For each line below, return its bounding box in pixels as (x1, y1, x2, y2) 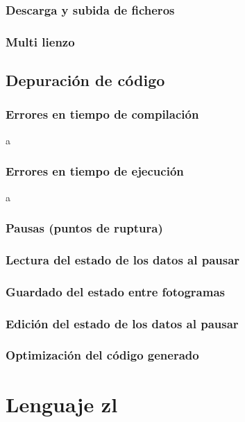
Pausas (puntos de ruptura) (6, 219, 163, 237)
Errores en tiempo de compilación (6, 105, 199, 123)
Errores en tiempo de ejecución (6, 162, 184, 180)
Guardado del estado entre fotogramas (6, 282, 225, 300)
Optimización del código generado (6, 346, 199, 364)
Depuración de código (6, 69, 165, 91)
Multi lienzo (6, 33, 75, 50)
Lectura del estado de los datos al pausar (6, 251, 240, 268)
